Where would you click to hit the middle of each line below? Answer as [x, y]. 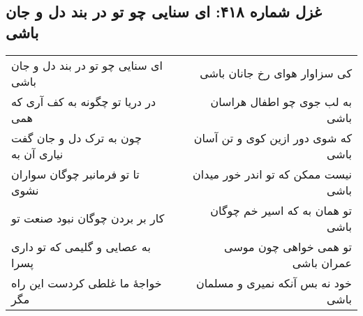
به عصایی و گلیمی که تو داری [81, 246]
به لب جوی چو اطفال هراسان [281, 101]
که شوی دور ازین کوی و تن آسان [273, 137]
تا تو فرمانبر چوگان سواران [75, 174]
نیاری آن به [37, 153]
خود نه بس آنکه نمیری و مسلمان [274, 283]
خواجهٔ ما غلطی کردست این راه [87, 283]
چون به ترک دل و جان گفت [76, 137]
